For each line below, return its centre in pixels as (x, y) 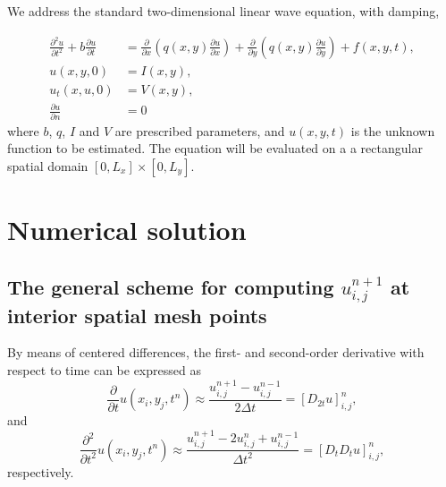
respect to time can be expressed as (104, 370)
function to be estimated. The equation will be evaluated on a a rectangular (215, 148)
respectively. (41, 471)
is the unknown (393, 130)
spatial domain (48, 165)
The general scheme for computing (171, 286)
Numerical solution (127, 229)
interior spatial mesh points (137, 315)
